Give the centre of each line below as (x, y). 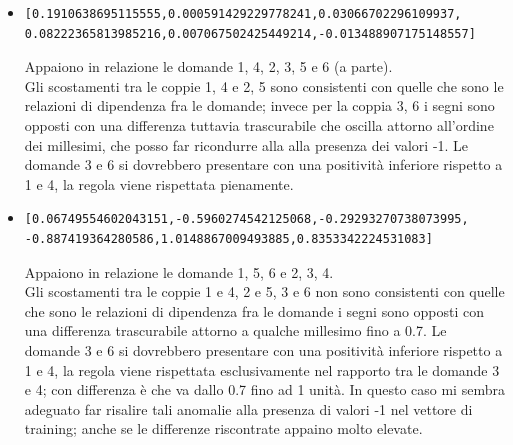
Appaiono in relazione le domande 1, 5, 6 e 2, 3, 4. (179, 271)
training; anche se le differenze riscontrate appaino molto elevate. (223, 428)
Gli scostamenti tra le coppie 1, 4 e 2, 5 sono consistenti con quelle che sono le (264, 85)
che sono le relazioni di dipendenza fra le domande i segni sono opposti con (254, 310)
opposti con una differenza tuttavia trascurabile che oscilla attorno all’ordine (259, 124)
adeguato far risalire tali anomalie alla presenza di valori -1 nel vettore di (248, 408)
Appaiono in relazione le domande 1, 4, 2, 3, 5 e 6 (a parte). (208, 66)
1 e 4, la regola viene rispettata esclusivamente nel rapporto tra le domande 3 (262, 369)
